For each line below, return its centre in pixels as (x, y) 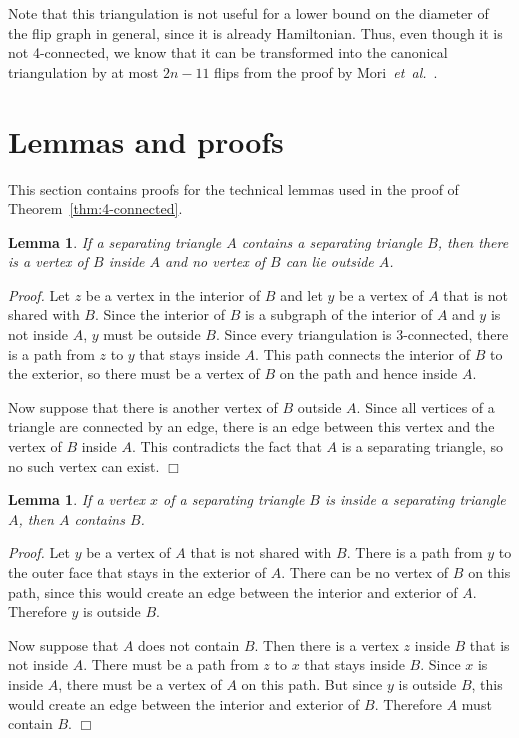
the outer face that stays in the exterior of (137, 572)
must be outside (152, 334)
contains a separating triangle (332, 241)
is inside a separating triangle (415, 499)
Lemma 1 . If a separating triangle (115, 241)
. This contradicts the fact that (226, 446)
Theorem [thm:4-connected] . (95, 208)
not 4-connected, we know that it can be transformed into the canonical (228, 52)
